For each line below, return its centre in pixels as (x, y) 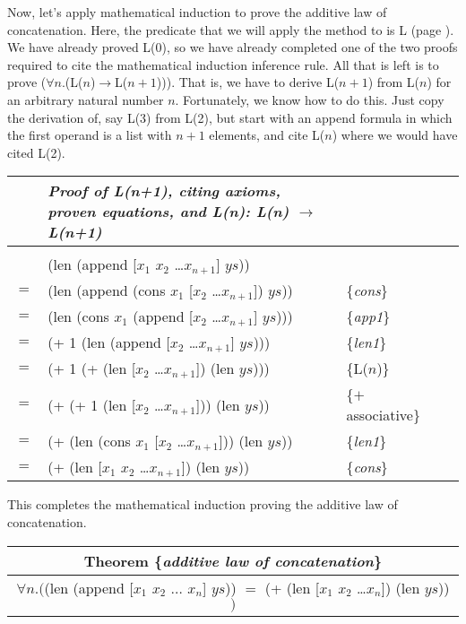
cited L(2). (36, 152)
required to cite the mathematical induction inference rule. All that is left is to (223, 64)
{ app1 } (368, 316)
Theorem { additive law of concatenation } (233, 560)
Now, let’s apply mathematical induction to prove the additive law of (197, 12)
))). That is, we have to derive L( (248, 82)
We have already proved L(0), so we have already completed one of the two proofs (233, 47)
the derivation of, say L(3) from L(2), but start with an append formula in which (230, 117)
